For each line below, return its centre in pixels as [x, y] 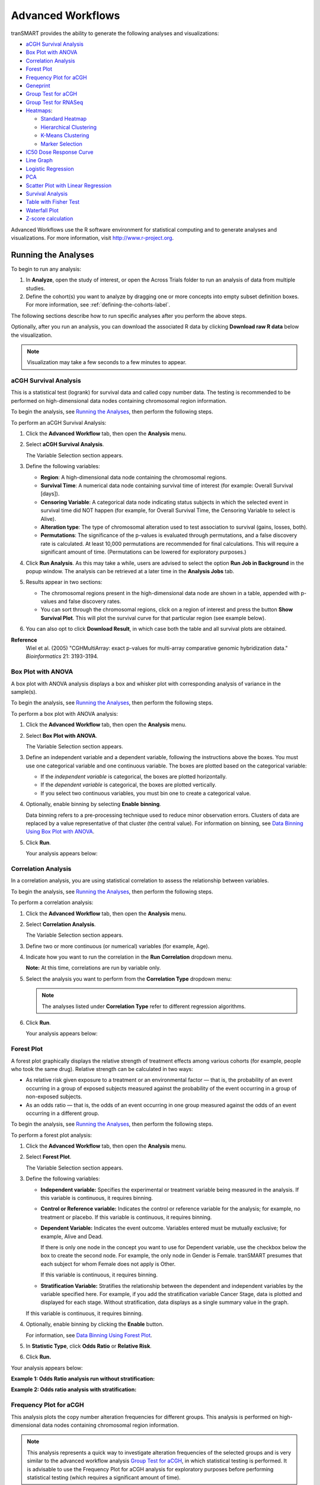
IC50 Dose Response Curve [60, 152]
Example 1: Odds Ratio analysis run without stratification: [83, 1379]
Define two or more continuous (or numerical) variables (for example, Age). [118, 946]
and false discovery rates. [89, 601]
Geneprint [38, 86]
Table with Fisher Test [53, 202]
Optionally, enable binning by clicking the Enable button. [95, 1324]
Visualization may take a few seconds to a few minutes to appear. [107, 362]
